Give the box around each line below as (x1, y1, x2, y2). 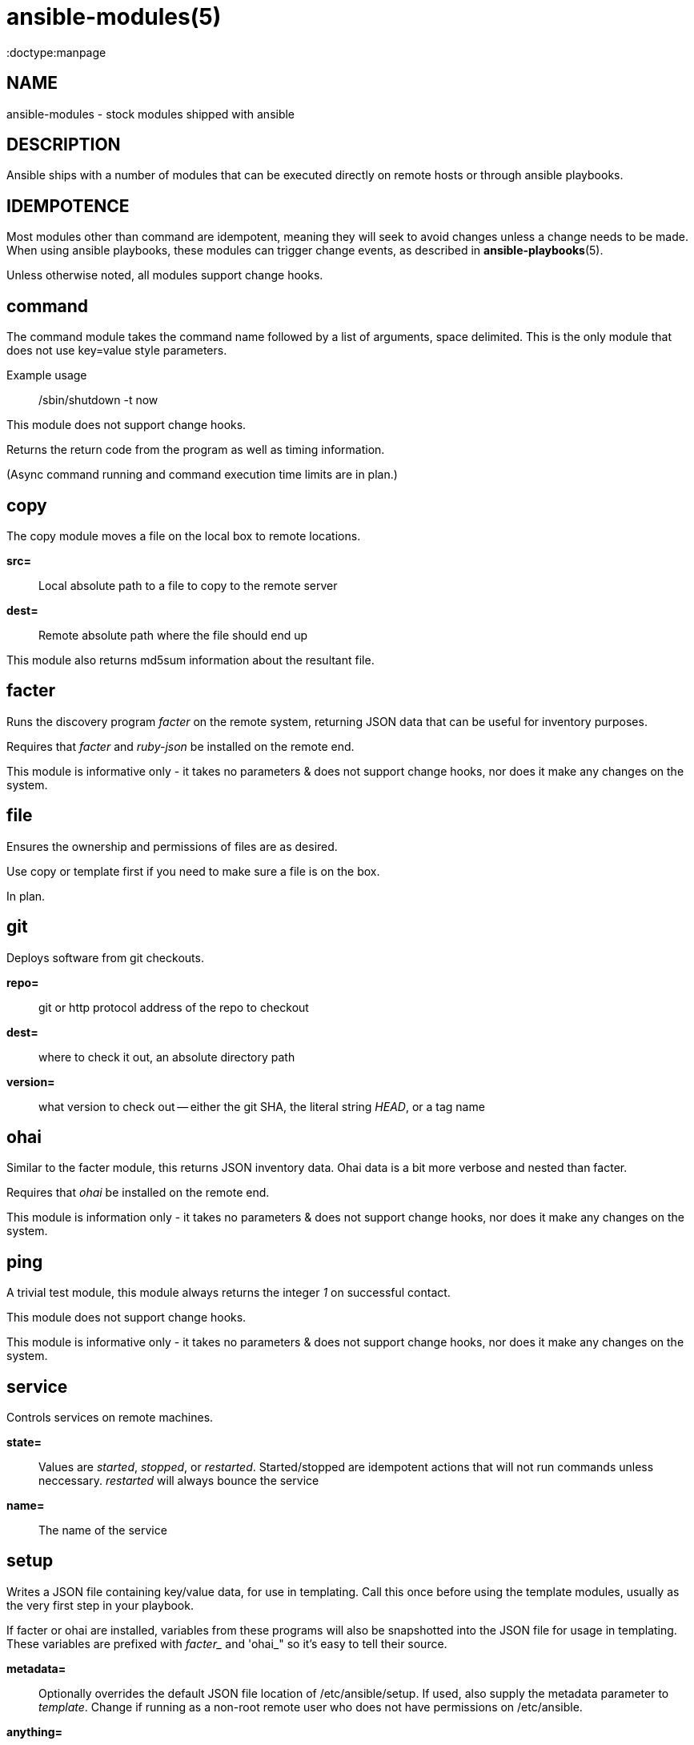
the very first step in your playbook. (6, 1598, 194, 1612)
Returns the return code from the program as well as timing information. (6, 443, 385, 457)
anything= (6, 1724, 63, 1739)
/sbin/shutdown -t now (38, 393, 158, 407)
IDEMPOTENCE (6, 195, 130, 216)
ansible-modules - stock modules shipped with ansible (6, 106, 295, 121)
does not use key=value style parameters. (6, 343, 227, 358)
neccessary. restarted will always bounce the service (38, 1474, 319, 1488)
